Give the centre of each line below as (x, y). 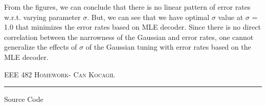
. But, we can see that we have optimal (148, 17)
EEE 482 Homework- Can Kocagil (60, 74)
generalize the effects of (41, 47)
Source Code (24, 99)
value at (231, 17)
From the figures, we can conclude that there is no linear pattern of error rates (127, 7)
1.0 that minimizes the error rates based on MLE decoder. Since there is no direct (132, 27)
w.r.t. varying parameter (42, 17)
